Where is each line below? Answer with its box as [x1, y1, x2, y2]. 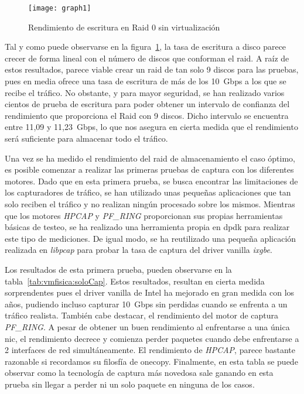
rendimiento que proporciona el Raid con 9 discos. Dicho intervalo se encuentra [5, 109, 289, 121]
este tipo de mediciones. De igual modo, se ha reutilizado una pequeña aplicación [5, 232, 296, 244]
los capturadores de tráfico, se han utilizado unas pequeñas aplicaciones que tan [5, 186, 291, 198]
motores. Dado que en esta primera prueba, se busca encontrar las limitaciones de [5, 174, 298, 187]
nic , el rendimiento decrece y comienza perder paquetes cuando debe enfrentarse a [5, 332, 299, 344]
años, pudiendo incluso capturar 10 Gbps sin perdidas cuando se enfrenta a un [5, 297, 288, 310]
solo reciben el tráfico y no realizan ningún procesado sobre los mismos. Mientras [5, 197, 295, 210]
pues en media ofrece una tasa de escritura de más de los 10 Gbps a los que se [5, 75, 286, 87]
